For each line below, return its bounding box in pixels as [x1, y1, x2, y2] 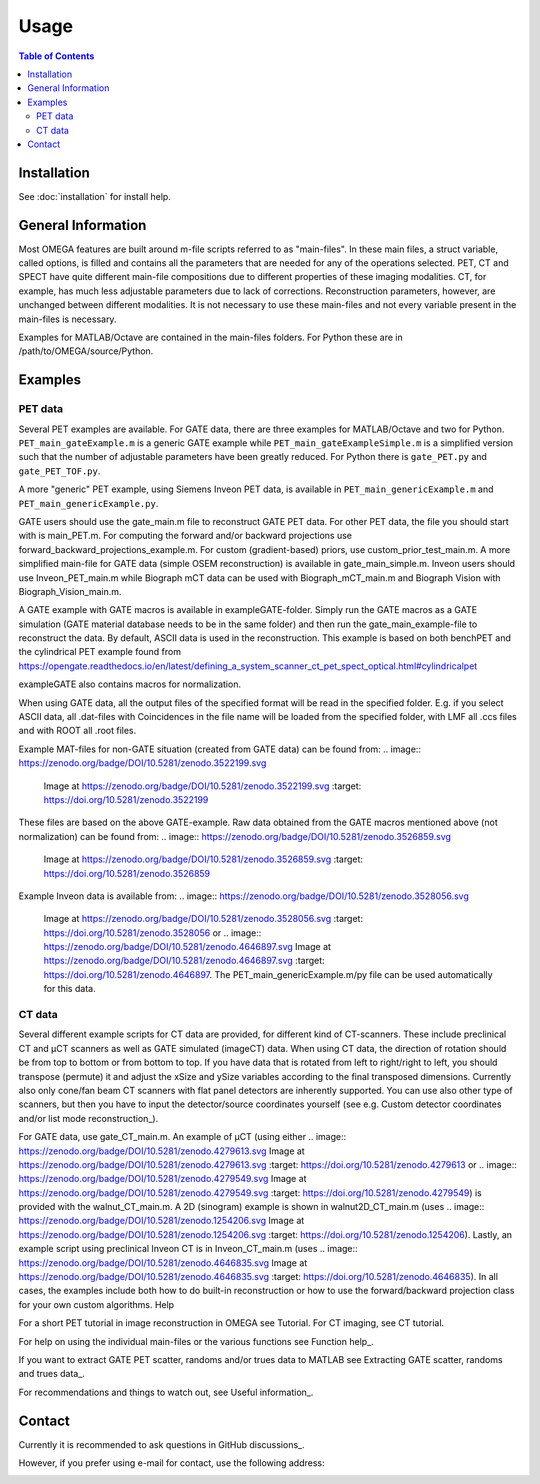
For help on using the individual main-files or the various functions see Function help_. [18, 1335, 374, 1347]
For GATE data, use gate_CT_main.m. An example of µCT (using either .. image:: [18, 1131, 347, 1143]
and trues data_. [18, 1368, 85, 1380]
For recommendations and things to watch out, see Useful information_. [18, 1386, 314, 1398]
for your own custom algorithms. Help [18, 1298, 175, 1310]
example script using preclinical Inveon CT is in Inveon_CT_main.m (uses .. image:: [18, 1243, 359, 1255]
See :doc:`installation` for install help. [18, 190, 172, 202]
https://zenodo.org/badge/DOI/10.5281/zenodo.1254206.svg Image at [18, 1215, 305, 1227]
